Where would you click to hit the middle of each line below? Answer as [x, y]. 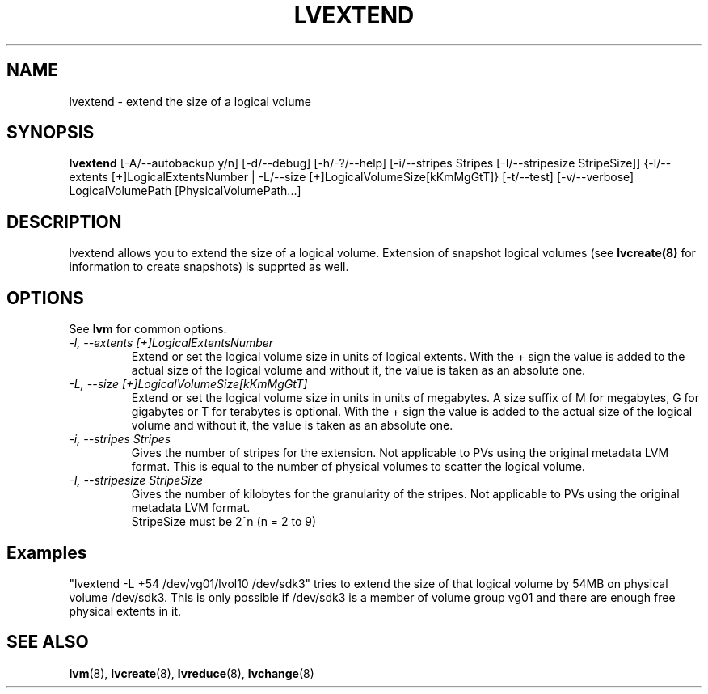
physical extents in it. [125, 611]
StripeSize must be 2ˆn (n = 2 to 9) [224, 522]
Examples [47, 552]
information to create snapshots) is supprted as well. [209, 267]
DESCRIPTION [64, 222]
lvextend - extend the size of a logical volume [190, 101]
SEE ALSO [48, 642]
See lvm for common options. [148, 329]
